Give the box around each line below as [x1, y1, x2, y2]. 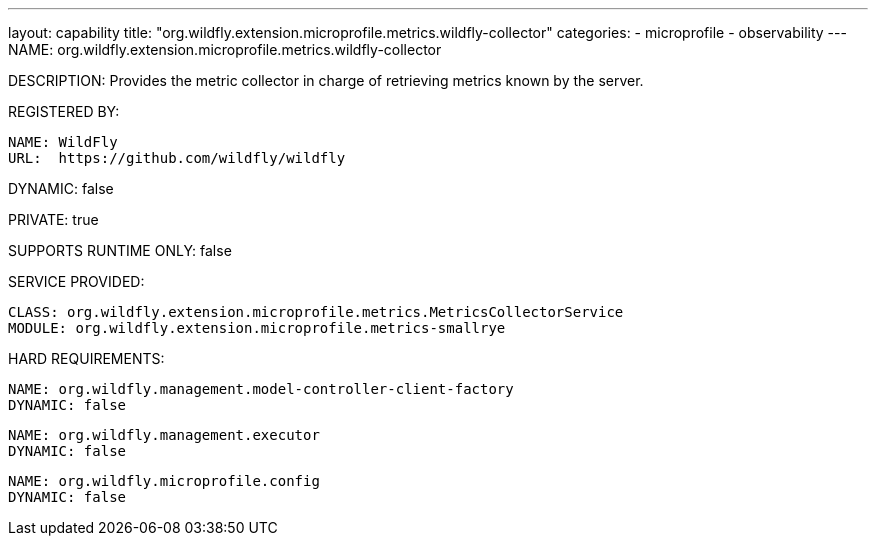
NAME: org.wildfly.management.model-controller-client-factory [8, 381, 514, 397]
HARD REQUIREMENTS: [8, 350, 165, 367]
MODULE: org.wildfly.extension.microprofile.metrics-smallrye [8, 320, 506, 336]
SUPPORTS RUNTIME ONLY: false [8, 242, 232, 259]
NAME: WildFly [8, 134, 118, 150]
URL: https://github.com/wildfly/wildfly [8, 150, 346, 166]
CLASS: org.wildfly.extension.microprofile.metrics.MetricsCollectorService [8, 304, 624, 320]
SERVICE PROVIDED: [8, 273, 145, 290]
